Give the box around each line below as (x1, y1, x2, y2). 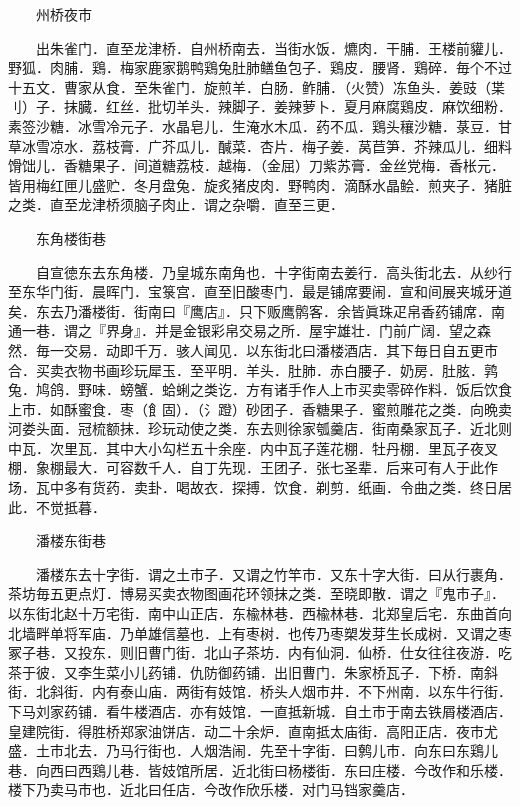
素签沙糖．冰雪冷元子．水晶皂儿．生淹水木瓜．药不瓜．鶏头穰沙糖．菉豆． (8, 115, 498, 136)
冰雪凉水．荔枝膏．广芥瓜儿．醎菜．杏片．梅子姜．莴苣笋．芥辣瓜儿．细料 (21, 135, 512, 156)
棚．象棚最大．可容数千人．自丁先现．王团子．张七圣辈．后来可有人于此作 (8, 457, 498, 478)
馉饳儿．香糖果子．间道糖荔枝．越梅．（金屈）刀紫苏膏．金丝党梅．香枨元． (8, 155, 505, 176)
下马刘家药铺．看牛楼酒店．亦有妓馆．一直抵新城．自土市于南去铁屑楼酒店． (8, 701, 512, 721)
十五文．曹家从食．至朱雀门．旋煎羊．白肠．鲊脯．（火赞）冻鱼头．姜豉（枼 (8, 76, 505, 97)
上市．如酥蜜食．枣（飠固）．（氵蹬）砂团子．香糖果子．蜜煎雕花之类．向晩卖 (8, 398, 512, 419)
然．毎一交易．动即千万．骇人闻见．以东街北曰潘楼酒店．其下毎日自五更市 (8, 339, 498, 360)
